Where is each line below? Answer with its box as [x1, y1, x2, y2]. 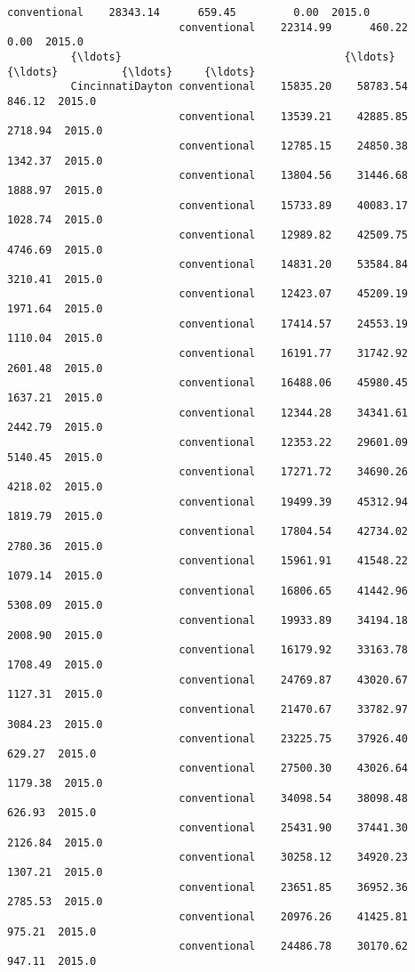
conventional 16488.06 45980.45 [179, 377, 409, 390]
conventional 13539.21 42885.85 [179, 109, 409, 123]
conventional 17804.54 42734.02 [179, 524, 409, 538]
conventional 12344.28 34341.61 [179, 406, 409, 419]
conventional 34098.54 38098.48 [179, 791, 409, 805]
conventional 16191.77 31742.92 [179, 347, 409, 360]
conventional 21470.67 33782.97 [179, 702, 409, 716]
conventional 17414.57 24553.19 [179, 317, 409, 330]
